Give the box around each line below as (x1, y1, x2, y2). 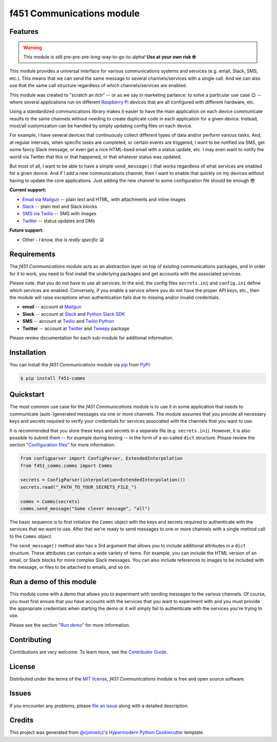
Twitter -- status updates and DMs (22, 218, 95, 224)
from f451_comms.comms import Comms (20, 463, 113, 468)
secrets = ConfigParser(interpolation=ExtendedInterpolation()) (20, 477, 186, 483)
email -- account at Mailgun (22, 304, 82, 310)
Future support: (9, 227, 44, 233)
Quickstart (9, 390, 45, 399)
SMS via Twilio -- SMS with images (22, 211, 97, 217)
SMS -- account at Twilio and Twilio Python (22, 318, 114, 324)
